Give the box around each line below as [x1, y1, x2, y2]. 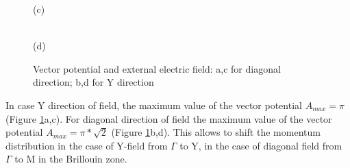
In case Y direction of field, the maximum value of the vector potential [5, 97, 302, 112]
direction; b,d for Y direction [33, 75, 154, 89]
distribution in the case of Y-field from [5, 138, 168, 152]
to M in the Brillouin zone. [14, 152, 127, 166]
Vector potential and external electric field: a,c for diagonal [33, 61, 281, 75]
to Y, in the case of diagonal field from [179, 138, 342, 152]
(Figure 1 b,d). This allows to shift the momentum [111, 125, 321, 139]
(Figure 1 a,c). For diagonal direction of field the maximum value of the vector [5, 111, 332, 125]
